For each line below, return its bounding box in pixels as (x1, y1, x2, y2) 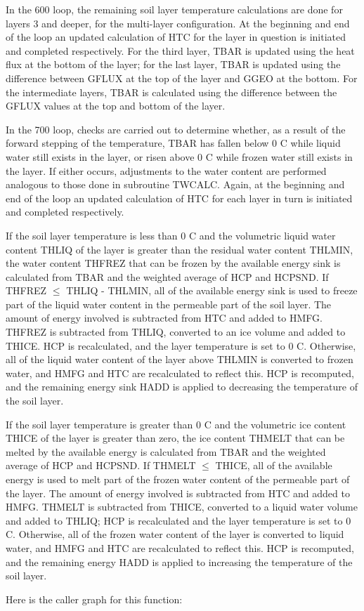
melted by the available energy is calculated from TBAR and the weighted (6, 444, 326, 459)
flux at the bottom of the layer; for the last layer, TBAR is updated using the (6, 57, 341, 72)
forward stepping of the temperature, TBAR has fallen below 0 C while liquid (6, 136, 341, 150)
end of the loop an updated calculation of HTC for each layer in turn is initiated (6, 190, 353, 205)
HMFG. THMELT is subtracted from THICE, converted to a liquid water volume (6, 499, 358, 514)
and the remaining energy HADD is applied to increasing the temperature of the (6, 554, 353, 569)
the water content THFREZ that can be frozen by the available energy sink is (6, 256, 341, 270)
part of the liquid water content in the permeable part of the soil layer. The (6, 296, 332, 311)
